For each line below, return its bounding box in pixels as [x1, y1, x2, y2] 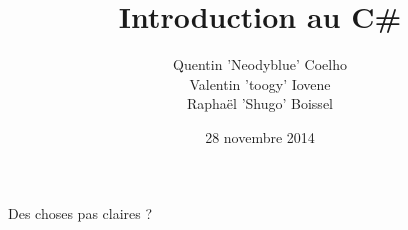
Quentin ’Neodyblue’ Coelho [173, 54, 347, 75]
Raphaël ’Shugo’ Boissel [187, 93, 333, 114]
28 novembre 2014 [205, 126, 315, 147]
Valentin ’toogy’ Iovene [189, 73, 331, 94]
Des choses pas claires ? [8, 202, 153, 223]
